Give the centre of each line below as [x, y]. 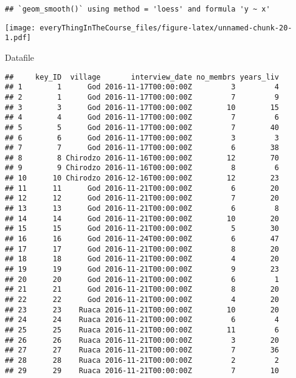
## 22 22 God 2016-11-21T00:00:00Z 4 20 [142, 300]
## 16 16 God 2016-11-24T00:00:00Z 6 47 [142, 239]
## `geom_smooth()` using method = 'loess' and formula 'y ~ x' [138, 9]
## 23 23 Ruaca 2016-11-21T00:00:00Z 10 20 [142, 310]
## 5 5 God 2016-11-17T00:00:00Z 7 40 [142, 127]
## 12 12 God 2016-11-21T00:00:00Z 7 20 [142, 198]
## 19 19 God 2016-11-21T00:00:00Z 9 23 [142, 270]
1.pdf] [18, 38]
